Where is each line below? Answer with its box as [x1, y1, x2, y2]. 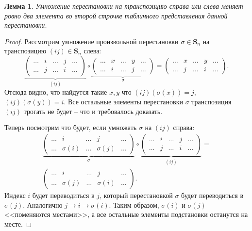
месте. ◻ [4, 219, 32, 229]
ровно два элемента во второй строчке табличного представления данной [4, 10, 228, 20]
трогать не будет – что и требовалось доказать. [23, 106, 163, 116]
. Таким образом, [109, 199, 159, 210]
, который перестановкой [100, 190, 173, 200]
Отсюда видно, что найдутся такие [4, 87, 107, 97]
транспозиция [191, 97, 232, 106]
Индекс [4, 190, 26, 200]
